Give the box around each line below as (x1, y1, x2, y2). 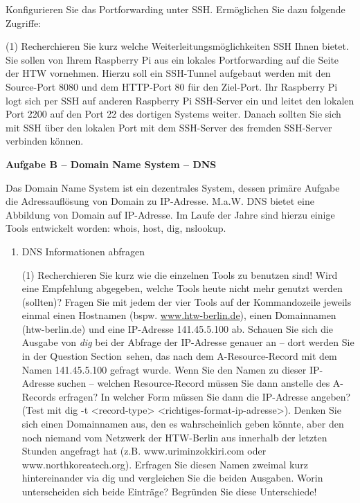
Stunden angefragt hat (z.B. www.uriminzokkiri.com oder (21, 443, 267, 458)
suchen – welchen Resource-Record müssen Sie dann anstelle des (57, 376, 330, 390)
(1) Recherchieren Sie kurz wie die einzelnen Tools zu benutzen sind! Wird (21, 267, 338, 282)
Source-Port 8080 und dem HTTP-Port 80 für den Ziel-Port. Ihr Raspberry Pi (6, 79, 338, 93)
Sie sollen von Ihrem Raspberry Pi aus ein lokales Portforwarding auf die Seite (6, 52, 339, 66)
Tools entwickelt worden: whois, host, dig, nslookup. (6, 221, 226, 235)
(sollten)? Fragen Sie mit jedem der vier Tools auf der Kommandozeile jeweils (21, 294, 352, 309)
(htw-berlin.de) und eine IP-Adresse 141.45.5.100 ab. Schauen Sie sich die (21, 321, 334, 336)
